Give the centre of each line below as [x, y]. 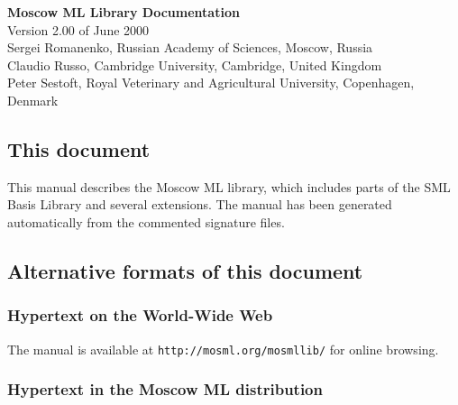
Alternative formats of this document [185, 270]
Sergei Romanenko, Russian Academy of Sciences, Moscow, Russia [190, 47]
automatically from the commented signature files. [146, 221]
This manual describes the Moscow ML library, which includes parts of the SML [229, 186]
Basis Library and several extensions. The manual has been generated [200, 204]
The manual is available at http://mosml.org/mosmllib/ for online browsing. [223, 349]
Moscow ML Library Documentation [124, 12]
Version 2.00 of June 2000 [78, 29]
